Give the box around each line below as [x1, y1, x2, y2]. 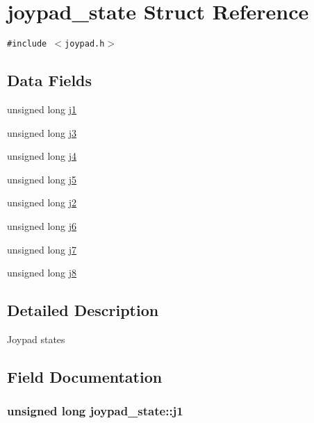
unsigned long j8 [7, 265, 77, 280]
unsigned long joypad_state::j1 [7, 402, 183, 420]
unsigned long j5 [7, 172, 77, 186]
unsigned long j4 [7, 149, 77, 163]
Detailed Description [7, 299, 159, 321]
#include [7, 39, 47, 49]
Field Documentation [7, 365, 163, 387]
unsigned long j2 [7, 195, 77, 210]
